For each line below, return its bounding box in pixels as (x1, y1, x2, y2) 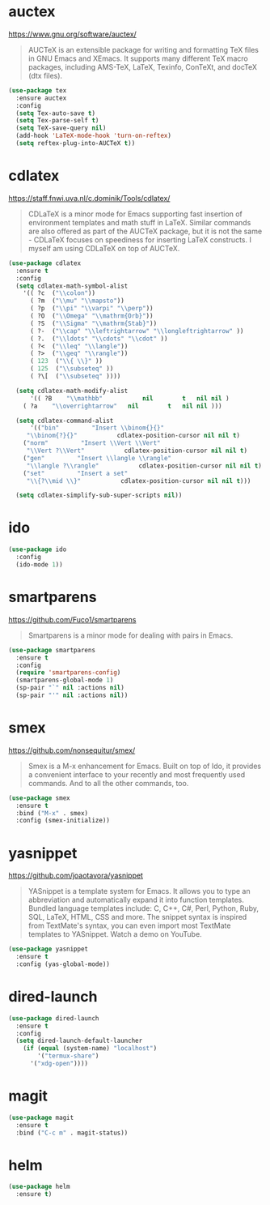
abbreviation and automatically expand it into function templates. (27, 895, 245, 905)
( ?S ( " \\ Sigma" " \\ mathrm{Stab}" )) (29, 319, 158, 327)
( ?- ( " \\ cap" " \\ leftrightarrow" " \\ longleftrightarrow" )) (29, 327, 244, 335)
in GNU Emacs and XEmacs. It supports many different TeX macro (27, 53, 248, 63)
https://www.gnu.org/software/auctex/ (8, 29, 137, 39)
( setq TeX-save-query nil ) (15, 124, 107, 132)
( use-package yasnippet (8, 945, 89, 954)
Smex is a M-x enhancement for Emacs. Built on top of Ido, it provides (27, 761, 261, 771)
